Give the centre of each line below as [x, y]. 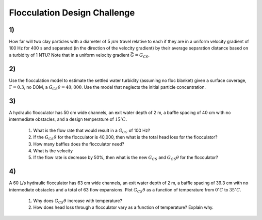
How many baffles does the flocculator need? [79, 144]
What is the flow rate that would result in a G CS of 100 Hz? [92, 131]
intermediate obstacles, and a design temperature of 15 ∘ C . [68, 119]
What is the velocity [53, 151]
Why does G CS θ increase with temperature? [78, 201]
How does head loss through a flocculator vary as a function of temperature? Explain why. [123, 207]
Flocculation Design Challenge [72, 13]
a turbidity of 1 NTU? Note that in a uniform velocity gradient [69, 55]
